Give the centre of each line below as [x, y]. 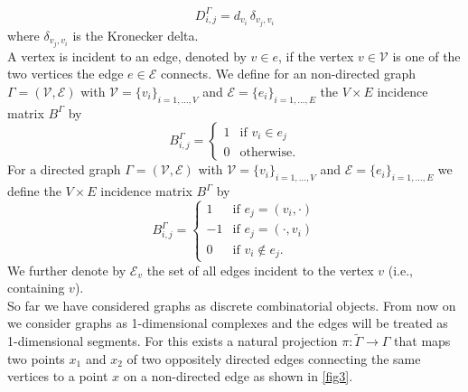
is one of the [426, 56]
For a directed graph [64, 169]
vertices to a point [58, 376]
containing [36, 288]
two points [36, 358]
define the [34, 191]
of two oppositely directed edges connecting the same [274, 358]
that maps [422, 341]
